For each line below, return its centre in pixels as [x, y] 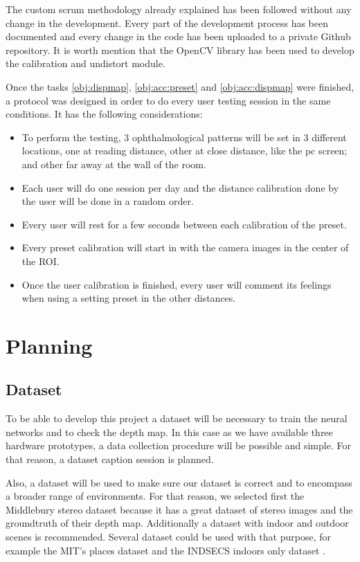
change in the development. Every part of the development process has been [167, 22]
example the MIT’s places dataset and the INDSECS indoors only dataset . [166, 550]
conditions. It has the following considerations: [104, 114]
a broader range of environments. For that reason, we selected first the [155, 496]
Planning [49, 345]
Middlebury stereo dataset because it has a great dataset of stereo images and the [179, 509]
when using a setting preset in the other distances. [129, 298]
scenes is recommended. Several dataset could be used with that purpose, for [168, 537]
